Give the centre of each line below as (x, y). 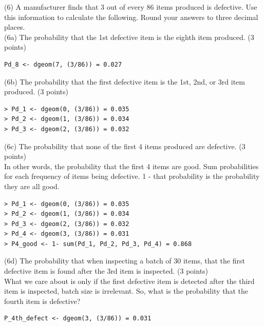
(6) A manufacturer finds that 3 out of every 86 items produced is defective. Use (131, 7)
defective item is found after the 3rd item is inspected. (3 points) (106, 271)
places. (15, 27)
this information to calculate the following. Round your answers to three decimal (131, 17)
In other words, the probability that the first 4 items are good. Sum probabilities (131, 166)
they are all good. (32, 186)
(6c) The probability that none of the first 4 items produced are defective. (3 (125, 146)
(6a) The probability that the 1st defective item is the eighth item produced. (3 (129, 37)
